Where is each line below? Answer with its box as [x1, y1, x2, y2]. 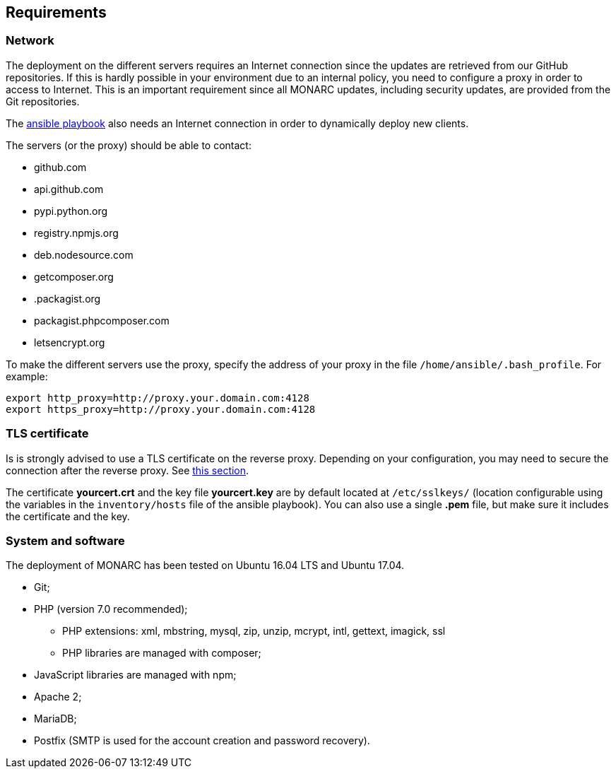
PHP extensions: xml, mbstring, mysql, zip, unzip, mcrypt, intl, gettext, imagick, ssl [62, 625, 446, 638]
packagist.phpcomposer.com [34, 314, 170, 327]
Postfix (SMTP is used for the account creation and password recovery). [34, 734, 370, 747]
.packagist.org [34, 292, 101, 305]
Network [6, 33, 54, 48]
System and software [6, 533, 125, 548]
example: [6, 370, 48, 382]
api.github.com [34, 182, 104, 195]
